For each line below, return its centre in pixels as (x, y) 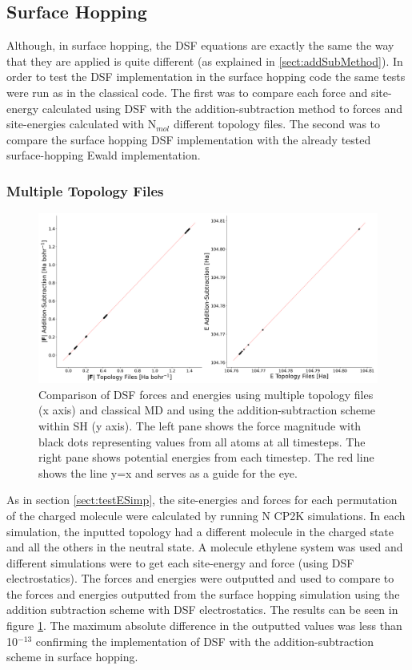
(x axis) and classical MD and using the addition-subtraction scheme (207, 410)
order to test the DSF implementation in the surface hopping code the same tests (206, 77)
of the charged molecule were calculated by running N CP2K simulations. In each (206, 515)
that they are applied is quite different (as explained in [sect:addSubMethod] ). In (205, 61)
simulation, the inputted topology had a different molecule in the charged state (200, 531)
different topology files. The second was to (277, 124)
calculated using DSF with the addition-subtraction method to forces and (222, 108)
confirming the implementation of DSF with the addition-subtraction (205, 641)
